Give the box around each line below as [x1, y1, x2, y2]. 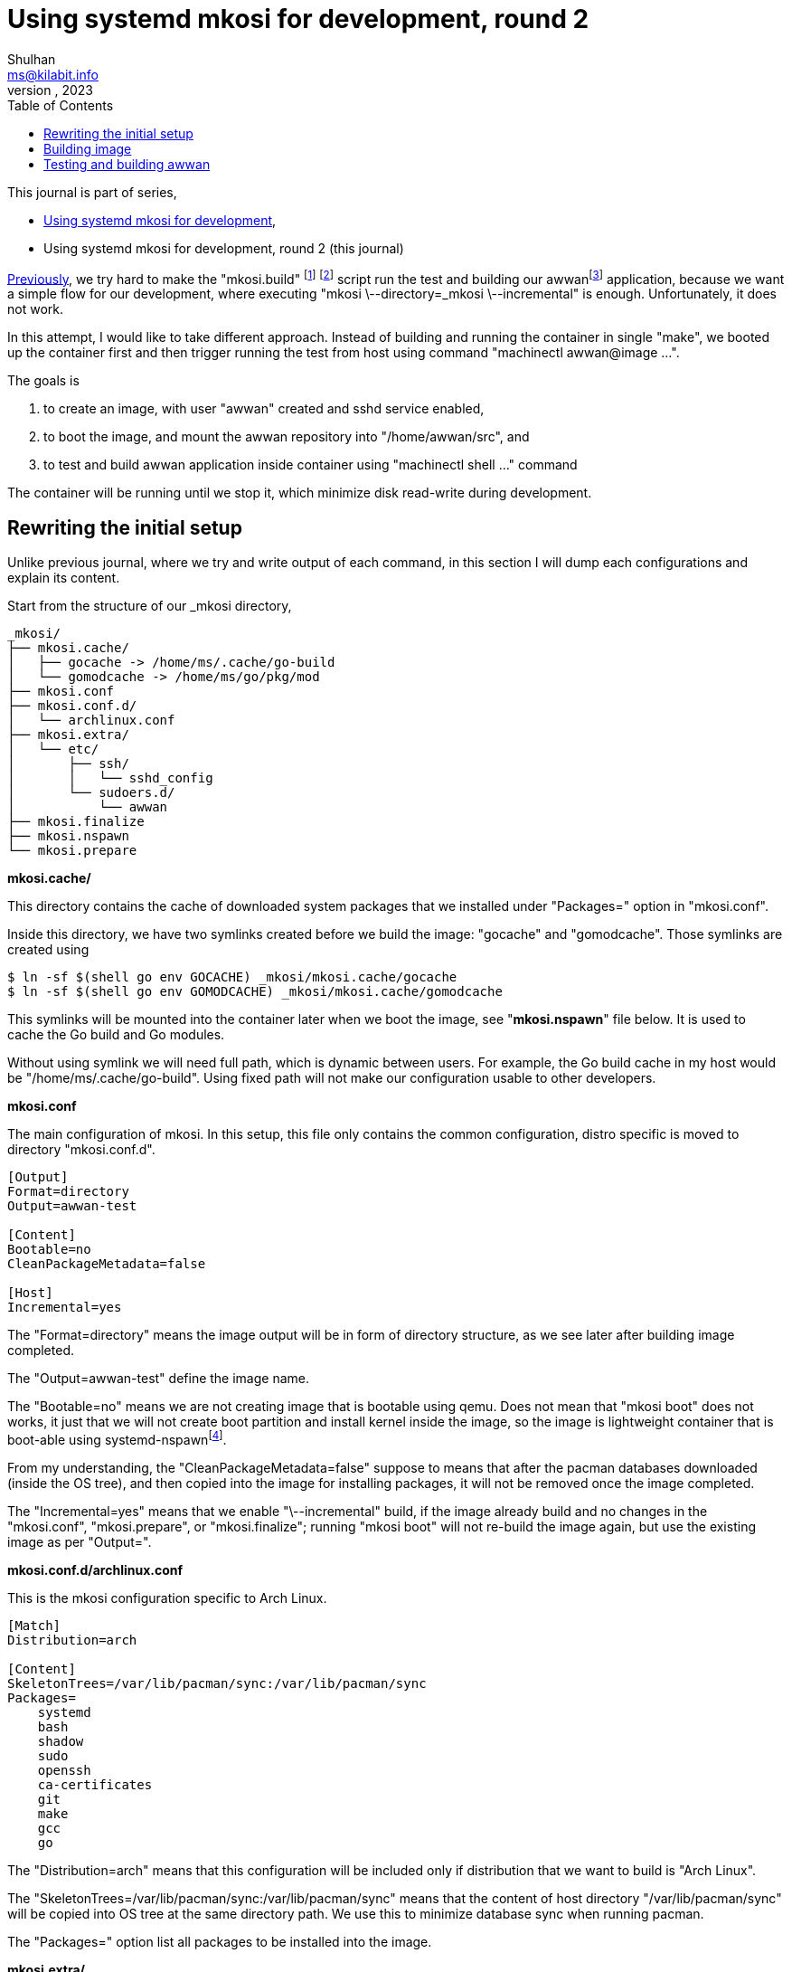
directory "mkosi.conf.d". [7, 1142, 156, 1158]
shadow [37, 1733, 84, 1749]
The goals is [7, 373, 80, 389]
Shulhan [7, 51, 56, 67]
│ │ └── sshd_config [7, 771, 213, 786]
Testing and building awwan [43, 156, 211, 172]
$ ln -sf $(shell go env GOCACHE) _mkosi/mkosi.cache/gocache [7, 970, 457, 985]
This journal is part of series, [7, 184, 177, 200]
